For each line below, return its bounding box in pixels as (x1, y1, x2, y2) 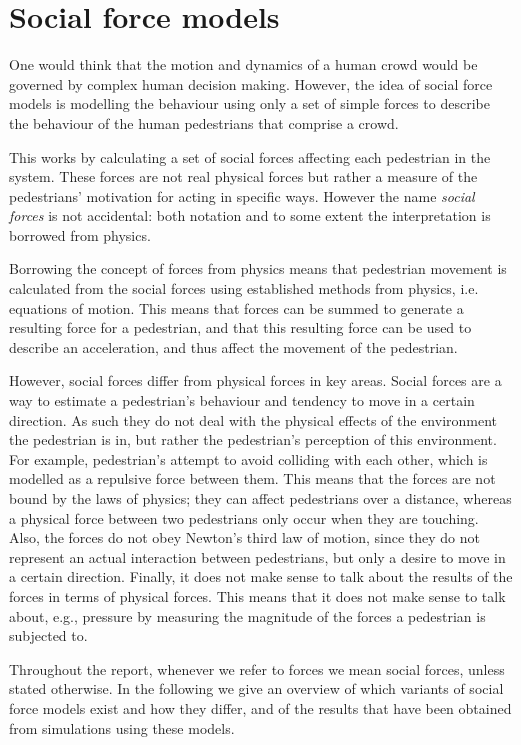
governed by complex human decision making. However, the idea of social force (9, 73, 493, 94)
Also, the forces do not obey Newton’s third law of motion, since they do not (9, 527, 480, 548)
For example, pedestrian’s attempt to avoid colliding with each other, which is (9, 448, 488, 469)
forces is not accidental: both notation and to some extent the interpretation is (9, 205, 491, 226)
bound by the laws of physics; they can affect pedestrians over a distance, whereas (9, 488, 512, 508)
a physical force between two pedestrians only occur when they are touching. (9, 507, 479, 528)
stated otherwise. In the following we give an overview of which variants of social (9, 678, 504, 699)
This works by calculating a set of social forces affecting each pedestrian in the (9, 146, 491, 167)
